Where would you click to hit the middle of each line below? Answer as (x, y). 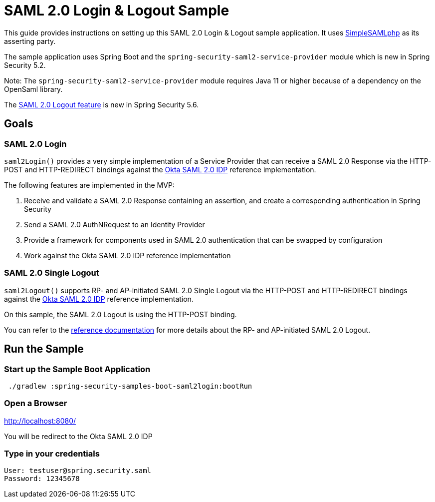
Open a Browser (36, 403)
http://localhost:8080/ (40, 421)
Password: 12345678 (42, 479)
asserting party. (30, 41)
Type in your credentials (52, 454)
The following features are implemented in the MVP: (89, 185)
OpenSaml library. (33, 89)
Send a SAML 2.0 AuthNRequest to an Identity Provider (114, 224)
